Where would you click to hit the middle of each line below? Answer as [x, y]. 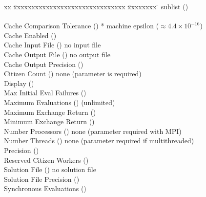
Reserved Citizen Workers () [46, 160]
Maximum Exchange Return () [50, 112]
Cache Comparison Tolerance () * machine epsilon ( [82, 26]
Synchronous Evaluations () [45, 188]
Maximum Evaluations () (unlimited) [60, 102]
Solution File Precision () [42, 179]
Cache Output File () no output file [57, 54]
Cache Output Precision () [44, 64]
